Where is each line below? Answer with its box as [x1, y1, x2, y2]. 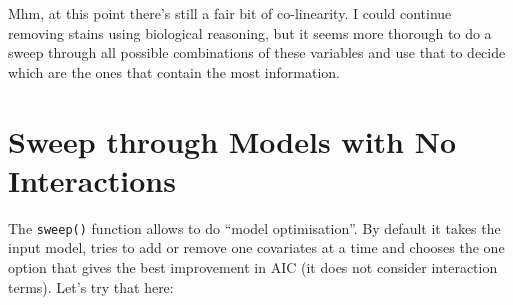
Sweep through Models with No [8, 120, 457, 161]
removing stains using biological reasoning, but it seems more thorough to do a [8, 22, 492, 43]
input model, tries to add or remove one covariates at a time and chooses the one [8, 237, 505, 258]
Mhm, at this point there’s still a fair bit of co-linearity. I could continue [8, 3, 452, 23]
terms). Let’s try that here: [8, 276, 174, 297]
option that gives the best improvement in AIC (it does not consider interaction [8, 256, 498, 277]
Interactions [8, 159, 176, 200]
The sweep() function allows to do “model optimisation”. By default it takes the [8, 217, 501, 238]
